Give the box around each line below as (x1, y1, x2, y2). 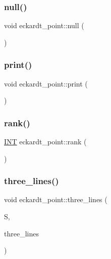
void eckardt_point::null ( (4, 20, 84, 31)
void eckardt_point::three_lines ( (4, 194, 107, 205)
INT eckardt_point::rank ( (4, 136, 87, 147)
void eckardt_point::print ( (4, 78, 88, 89)
